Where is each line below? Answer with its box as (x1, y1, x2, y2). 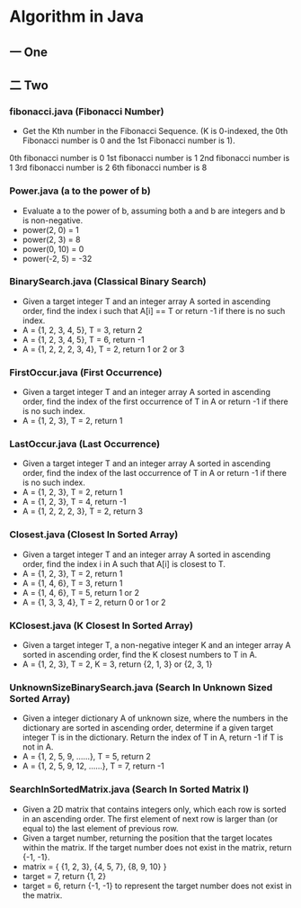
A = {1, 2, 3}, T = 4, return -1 (22, 497, 127, 508)
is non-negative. (22, 214, 84, 226)
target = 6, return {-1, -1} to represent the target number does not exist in (22, 880, 292, 891)
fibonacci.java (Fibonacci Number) (9, 105, 164, 118)
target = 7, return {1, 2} (22, 870, 106, 881)
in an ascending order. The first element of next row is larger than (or (22, 813, 279, 824)
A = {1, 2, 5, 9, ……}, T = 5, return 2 (22, 751, 151, 762)
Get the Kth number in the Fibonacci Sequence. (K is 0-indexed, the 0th (22, 126, 288, 137)
